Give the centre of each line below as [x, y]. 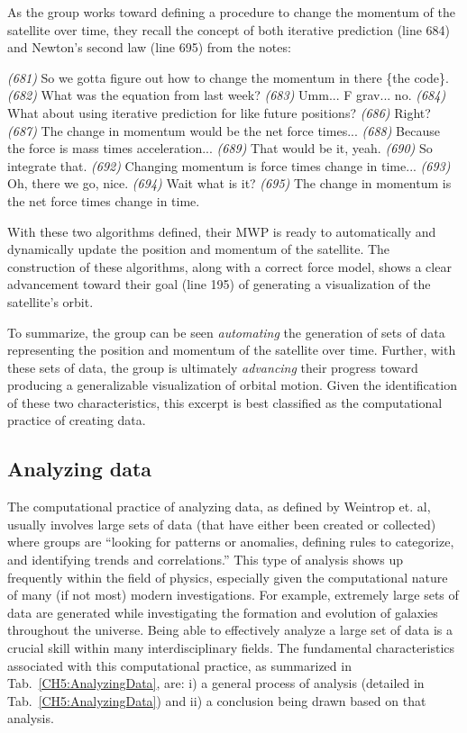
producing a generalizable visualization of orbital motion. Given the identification [232, 385]
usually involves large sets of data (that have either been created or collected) [222, 524]
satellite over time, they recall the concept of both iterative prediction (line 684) [229, 29]
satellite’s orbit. [50, 301]
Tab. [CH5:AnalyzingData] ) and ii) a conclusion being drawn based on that [217, 700]
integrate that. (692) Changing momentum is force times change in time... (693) [229, 165]
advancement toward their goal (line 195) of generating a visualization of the [219, 284]
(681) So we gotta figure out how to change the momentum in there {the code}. [228, 77]
